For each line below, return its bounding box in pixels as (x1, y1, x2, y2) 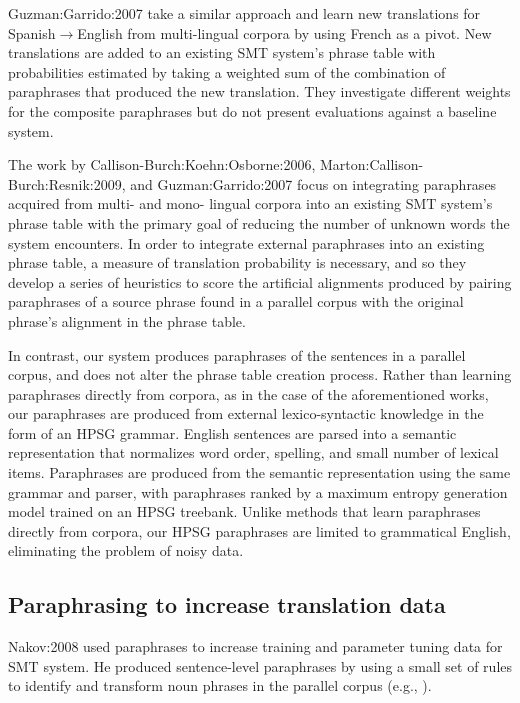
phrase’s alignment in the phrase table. (8, 310, 246, 331)
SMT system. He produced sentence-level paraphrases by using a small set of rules (8, 655, 513, 676)
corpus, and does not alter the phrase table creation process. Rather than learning (8, 364, 512, 385)
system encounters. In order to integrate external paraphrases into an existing (8, 232, 485, 253)
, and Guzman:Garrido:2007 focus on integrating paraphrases (121, 173, 497, 194)
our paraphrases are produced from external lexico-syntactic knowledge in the (8, 403, 484, 424)
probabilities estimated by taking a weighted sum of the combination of (8, 61, 446, 82)
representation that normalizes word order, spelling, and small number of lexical (8, 442, 499, 463)
